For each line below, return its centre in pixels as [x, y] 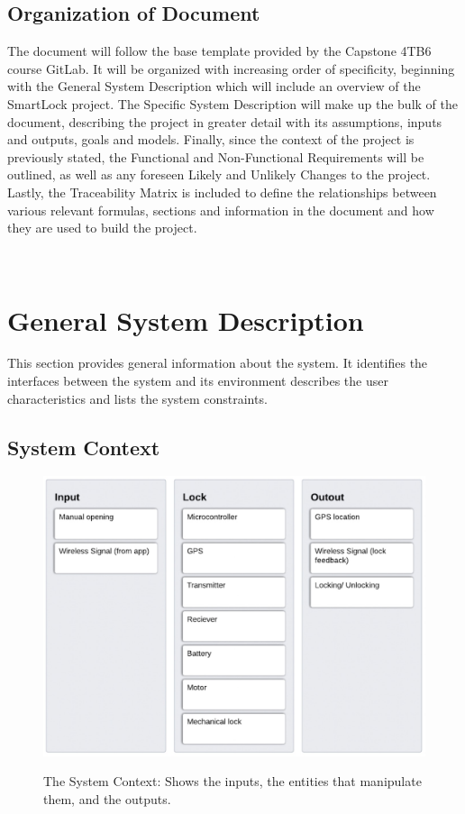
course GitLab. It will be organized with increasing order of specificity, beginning [231, 68]
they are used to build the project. [102, 228]
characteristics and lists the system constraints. [137, 398]
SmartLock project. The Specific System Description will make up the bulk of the [232, 103]
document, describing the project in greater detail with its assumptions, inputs [225, 121]
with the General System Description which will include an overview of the [214, 86]
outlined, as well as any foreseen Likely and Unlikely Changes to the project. [219, 174]
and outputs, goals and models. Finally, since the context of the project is [211, 139]
